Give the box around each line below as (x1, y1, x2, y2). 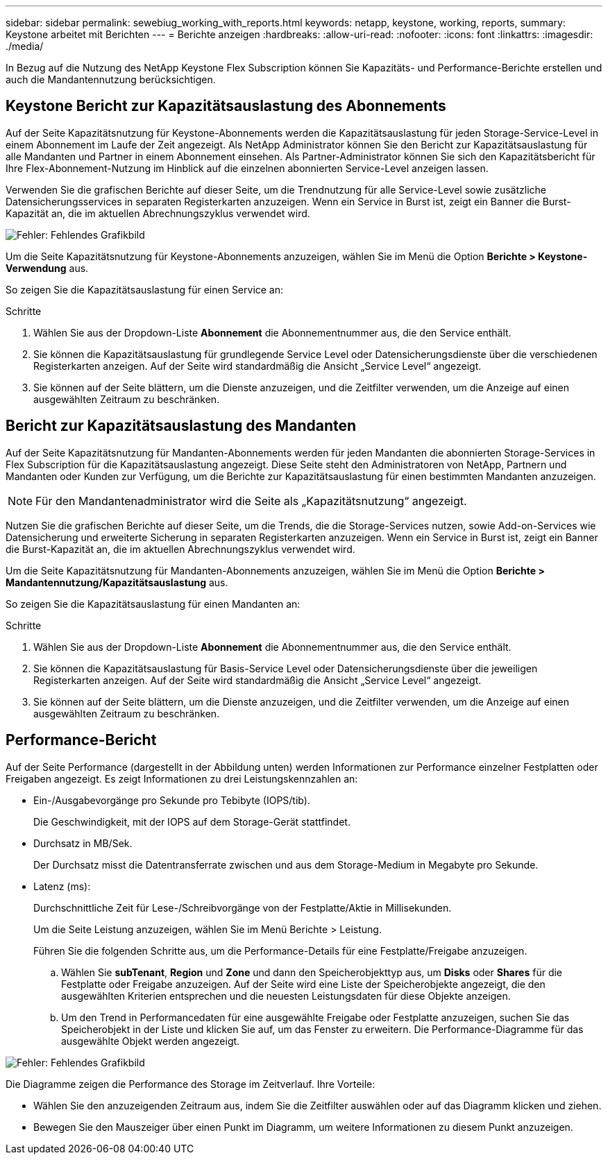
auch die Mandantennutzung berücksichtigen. (6, 74, 216, 85)
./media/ (6, 40, 44, 52)
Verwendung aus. (6, 262, 89, 274)
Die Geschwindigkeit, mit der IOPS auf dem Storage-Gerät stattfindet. (33, 815, 351, 828)
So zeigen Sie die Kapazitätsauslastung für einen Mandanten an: (6, 597, 301, 610)
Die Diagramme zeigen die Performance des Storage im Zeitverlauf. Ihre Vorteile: (6, 1077, 375, 1090)
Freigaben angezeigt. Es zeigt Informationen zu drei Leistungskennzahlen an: (6, 772, 358, 785)
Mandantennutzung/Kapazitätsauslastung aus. (6, 576, 228, 588)
